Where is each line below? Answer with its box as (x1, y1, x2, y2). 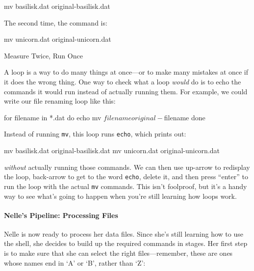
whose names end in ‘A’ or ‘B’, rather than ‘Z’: (4, 257, 146, 268)
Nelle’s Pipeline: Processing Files (4, 210, 118, 220)
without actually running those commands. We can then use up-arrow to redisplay (4, 162, 250, 172)
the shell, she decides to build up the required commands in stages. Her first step (4, 238, 248, 248)
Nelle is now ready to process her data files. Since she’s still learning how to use (4, 228, 243, 239)
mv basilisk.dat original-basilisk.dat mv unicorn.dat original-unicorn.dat (4, 145, 220, 155)
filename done (164, 112, 205, 122)
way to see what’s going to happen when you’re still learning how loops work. (4, 190, 237, 201)
